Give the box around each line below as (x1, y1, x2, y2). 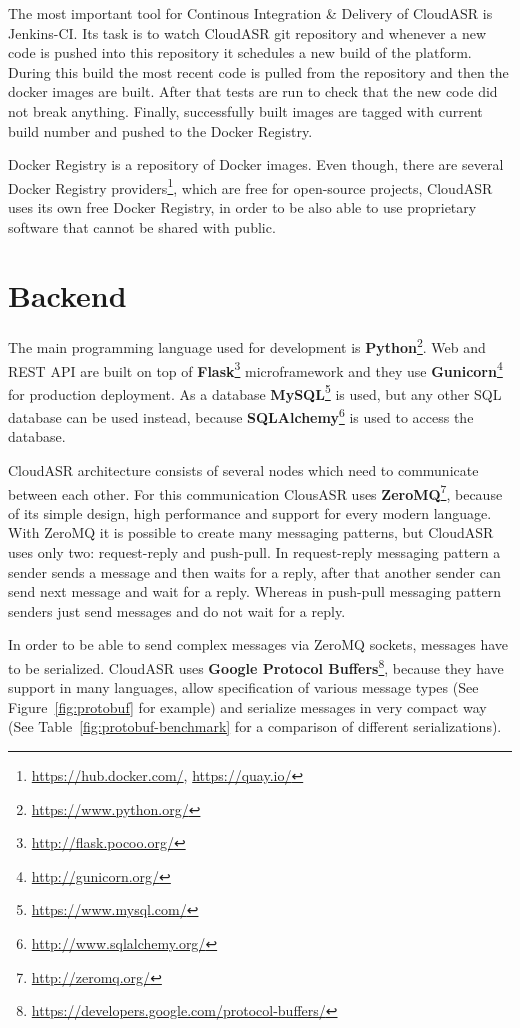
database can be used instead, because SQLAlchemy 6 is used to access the (8, 404, 474, 427)
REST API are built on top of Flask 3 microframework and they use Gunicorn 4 (8, 357, 503, 381)
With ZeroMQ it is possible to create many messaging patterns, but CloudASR (8, 522, 494, 543)
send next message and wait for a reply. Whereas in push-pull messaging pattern (8, 581, 502, 602)
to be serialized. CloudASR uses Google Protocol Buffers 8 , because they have (8, 654, 504, 678)
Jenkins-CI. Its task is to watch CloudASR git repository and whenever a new (8, 22, 487, 43)
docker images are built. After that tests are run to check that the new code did (8, 81, 498, 102)
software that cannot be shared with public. (8, 216, 276, 237)
